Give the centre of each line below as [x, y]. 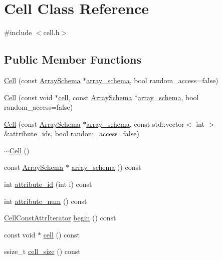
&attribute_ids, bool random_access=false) [72, 134]
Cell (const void [28, 97]
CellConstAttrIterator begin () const [60, 218]
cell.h [51, 32]
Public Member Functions [73, 59]
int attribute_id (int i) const [48, 184]
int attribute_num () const [46, 201]
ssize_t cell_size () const [42, 251]
